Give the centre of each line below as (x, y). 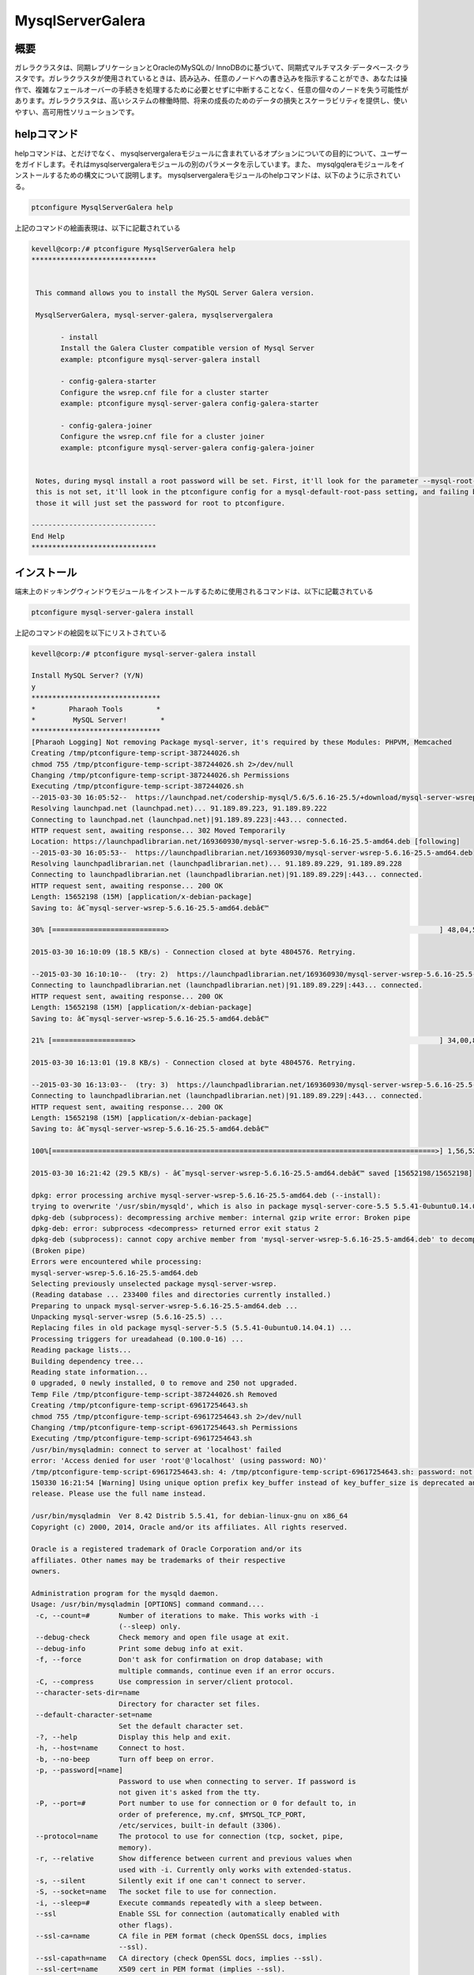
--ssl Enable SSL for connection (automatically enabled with (188, 1914)
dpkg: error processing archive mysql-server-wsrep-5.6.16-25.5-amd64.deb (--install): (206, 1195)
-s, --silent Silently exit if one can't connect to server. (171, 1881)
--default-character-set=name (94, 1715)
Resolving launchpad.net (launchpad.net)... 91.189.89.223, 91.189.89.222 (179, 809)
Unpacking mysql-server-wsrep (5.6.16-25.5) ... (127, 1317)
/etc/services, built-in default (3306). (200, 1826)
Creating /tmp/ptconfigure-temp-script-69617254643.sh (139, 1405)
